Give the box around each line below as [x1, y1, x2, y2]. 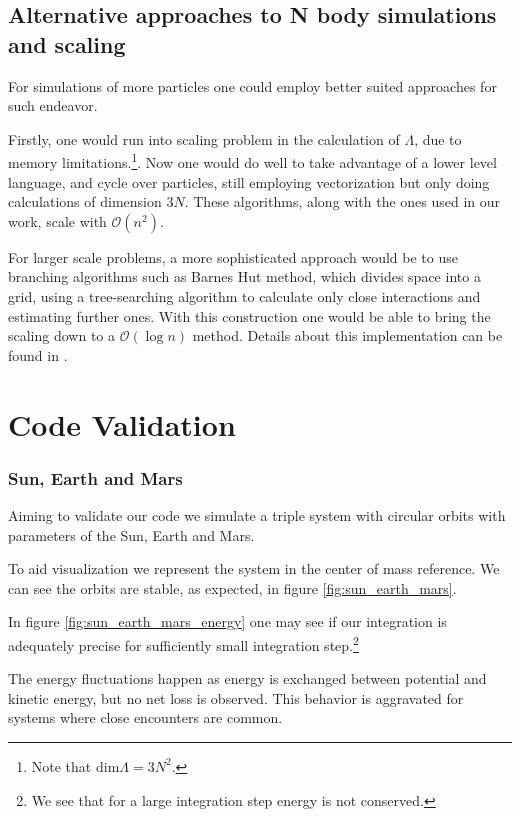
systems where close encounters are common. [8, 707, 283, 728]
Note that [31, 755, 92, 776]
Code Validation [8, 403, 236, 444]
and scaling [8, 28, 126, 59]
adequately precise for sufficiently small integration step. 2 [8, 631, 359, 655]
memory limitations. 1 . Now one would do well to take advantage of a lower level [8, 149, 497, 173]
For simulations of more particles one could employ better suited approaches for [8, 75, 497, 96]
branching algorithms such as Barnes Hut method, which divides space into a [8, 266, 481, 287]
